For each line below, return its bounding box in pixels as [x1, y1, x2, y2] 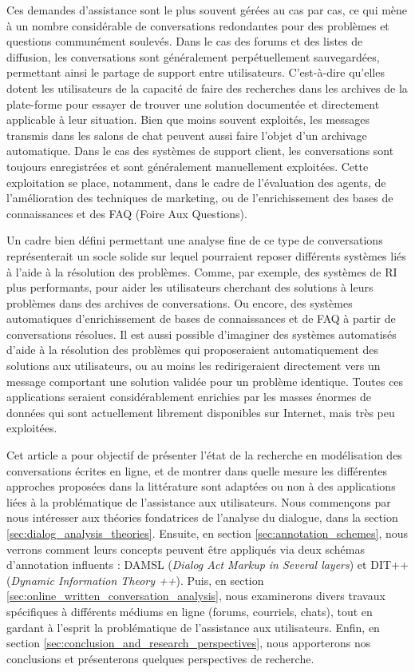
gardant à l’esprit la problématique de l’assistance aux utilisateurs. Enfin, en [6, 618, 380, 635]
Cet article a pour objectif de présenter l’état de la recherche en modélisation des [6, 447, 402, 463]
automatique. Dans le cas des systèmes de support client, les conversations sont [6, 142, 394, 159]
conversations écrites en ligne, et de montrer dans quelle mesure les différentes [6, 462, 388, 479]
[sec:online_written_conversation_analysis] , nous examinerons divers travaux [6, 587, 385, 604]
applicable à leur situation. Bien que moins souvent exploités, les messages [6, 111, 370, 128]
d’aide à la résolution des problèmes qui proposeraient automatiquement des [6, 341, 379, 358]
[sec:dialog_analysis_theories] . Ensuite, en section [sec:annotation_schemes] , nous [6, 525, 409, 541]
